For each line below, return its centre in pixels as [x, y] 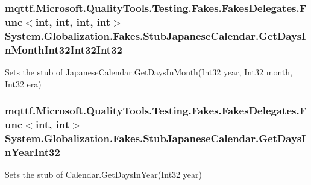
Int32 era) [23, 83]
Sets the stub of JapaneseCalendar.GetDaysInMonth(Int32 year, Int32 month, [149, 71]
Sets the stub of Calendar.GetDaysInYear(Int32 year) [103, 174]
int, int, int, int [73, 21]
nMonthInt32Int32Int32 [64, 49]
